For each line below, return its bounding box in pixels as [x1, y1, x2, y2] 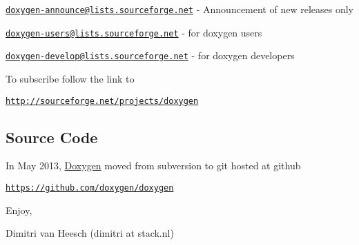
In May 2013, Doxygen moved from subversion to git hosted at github [6, 158, 301, 173]
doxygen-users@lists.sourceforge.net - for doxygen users [6, 25, 262, 39]
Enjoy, [6, 202, 32, 217]
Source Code [6, 126, 98, 147]
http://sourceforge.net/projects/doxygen [6, 96, 199, 106]
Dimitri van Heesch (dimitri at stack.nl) [6, 226, 174, 240]
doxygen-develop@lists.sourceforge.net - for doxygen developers [6, 48, 295, 63]
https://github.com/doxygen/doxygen [6, 183, 174, 193]
